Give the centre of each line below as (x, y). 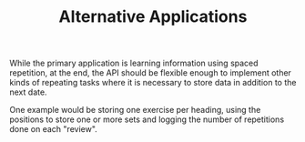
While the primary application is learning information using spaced (134, 63)
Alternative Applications (153, 17)
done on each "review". (53, 129)
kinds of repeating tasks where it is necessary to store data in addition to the (153, 83)
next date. (28, 92)
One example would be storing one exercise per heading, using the (135, 110)
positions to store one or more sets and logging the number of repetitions (147, 119)
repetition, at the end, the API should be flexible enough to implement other (150, 73)
